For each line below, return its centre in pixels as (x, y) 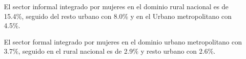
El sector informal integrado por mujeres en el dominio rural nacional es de (116, 6)
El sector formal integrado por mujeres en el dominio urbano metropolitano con (123, 41)
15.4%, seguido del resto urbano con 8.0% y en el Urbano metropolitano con (118, 16)
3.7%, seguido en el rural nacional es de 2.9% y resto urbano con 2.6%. (110, 51)
